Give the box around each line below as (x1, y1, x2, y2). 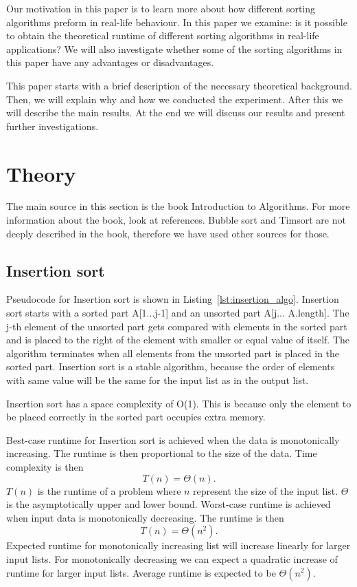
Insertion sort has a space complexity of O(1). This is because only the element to (6, 396, 352, 410)
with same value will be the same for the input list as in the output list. (6, 373, 309, 387)
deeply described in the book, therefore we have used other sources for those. (6, 226, 330, 240)
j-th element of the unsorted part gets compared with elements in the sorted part (6, 319, 347, 333)
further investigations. (6, 118, 99, 133)
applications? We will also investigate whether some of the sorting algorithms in (6, 41, 343, 56)
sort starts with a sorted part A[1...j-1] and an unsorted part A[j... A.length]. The (6, 306, 349, 320)
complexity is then (6, 459, 84, 473)
